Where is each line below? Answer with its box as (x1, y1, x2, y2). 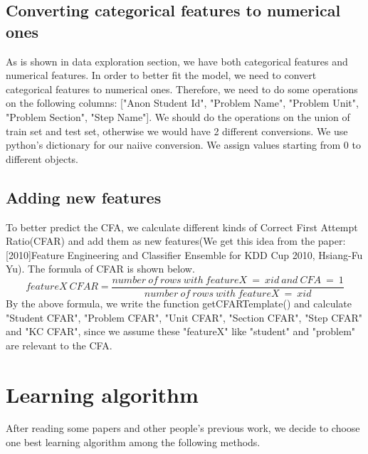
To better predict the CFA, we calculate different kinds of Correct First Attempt (6, 219, 358, 234)
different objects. (6, 151, 79, 166)
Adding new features (6, 186, 162, 208)
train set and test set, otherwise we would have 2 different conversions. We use (6, 123, 348, 138)
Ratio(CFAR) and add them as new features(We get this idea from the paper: (6, 233, 346, 248)
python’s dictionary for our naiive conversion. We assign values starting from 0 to (6, 137, 361, 152)
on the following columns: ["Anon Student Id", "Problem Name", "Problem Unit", (6, 95, 359, 110)
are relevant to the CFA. (6, 337, 112, 352)
